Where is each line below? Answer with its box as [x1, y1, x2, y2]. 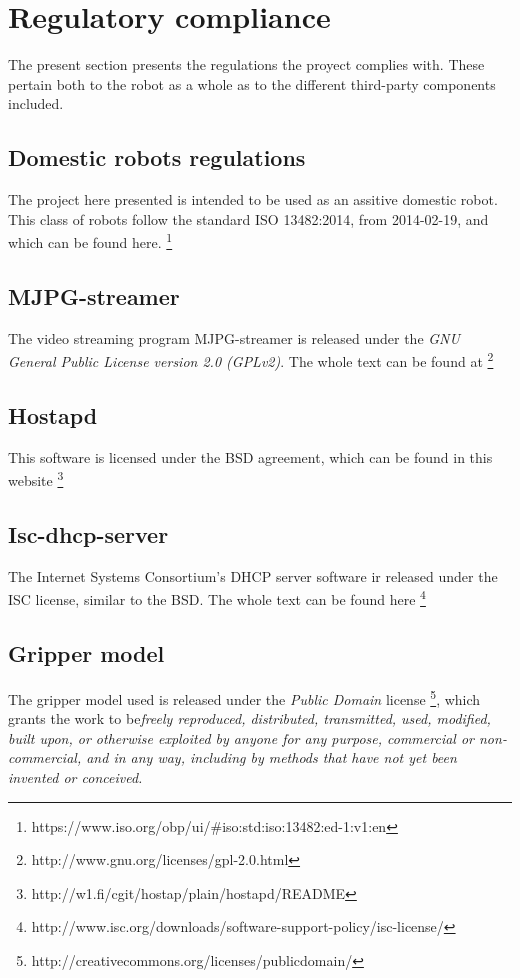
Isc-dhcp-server [8, 519, 169, 550]
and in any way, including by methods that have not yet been [86, 747, 457, 768]
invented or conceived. [8, 766, 143, 787]
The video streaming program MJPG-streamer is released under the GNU [8, 327, 460, 348]
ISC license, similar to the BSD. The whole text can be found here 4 [8, 586, 426, 610]
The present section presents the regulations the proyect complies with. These [8, 54, 485, 75]
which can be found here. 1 [8, 229, 173, 252]
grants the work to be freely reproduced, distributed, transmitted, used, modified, [8, 708, 491, 729]
